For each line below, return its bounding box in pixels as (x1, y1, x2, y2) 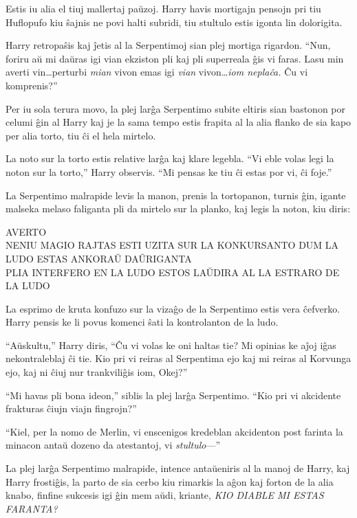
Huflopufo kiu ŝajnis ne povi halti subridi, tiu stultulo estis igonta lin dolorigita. (6, 14, 343, 29)
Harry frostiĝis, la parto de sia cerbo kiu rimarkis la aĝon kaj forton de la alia (6, 474, 334, 488)
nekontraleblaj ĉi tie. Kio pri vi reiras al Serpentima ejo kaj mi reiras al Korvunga (6, 351, 351, 365)
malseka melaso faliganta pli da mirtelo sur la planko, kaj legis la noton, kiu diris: (6, 201, 351, 216)
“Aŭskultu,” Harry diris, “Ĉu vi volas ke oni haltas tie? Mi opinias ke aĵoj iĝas (6, 337, 336, 352)
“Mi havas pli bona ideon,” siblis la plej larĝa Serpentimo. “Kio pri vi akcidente (6, 387, 341, 402)
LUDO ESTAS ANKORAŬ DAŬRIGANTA (6, 251, 192, 265)
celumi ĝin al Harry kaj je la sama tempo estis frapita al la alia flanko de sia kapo (6, 115, 351, 129)
